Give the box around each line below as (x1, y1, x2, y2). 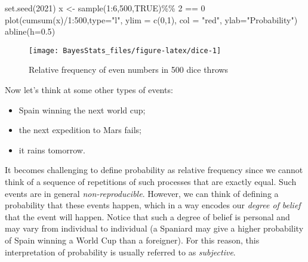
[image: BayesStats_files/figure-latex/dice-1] (29, 46, 221, 55)
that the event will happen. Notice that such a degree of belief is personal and (5, 210, 290, 223)
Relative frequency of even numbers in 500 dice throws (29, 63, 229, 76)
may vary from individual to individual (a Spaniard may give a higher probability (5, 222, 304, 235)
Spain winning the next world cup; (19, 103, 146, 116)
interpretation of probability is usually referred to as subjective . (5, 245, 236, 258)
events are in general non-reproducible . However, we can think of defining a (5, 187, 279, 199)
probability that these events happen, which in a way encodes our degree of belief (5, 199, 301, 211)
